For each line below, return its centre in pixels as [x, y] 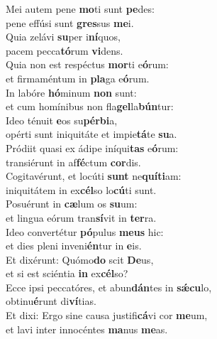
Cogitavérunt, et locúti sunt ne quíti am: [94, 176]
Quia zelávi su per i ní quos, [63, 37]
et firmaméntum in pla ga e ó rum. [78, 78]
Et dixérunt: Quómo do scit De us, [80, 259]
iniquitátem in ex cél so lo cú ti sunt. [81, 189]
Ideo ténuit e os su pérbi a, [62, 120]
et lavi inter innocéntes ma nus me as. [87, 329]
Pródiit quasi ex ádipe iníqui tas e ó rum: [92, 147]
